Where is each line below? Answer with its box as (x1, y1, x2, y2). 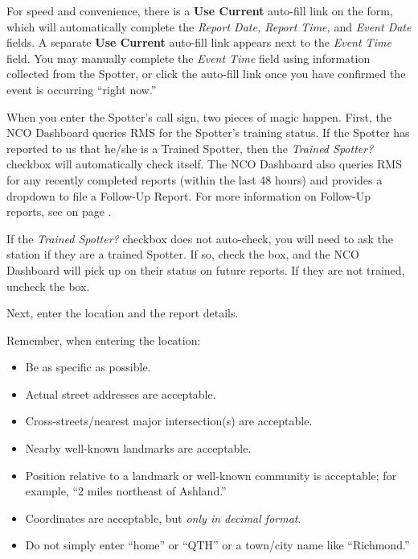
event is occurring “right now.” (6, 81, 157, 97)
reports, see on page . (6, 203, 112, 220)
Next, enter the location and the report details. (6, 304, 239, 321)
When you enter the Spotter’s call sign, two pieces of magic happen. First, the (6, 108, 391, 125)
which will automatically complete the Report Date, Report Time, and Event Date (6, 18, 412, 35)
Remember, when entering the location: (6, 331, 201, 348)
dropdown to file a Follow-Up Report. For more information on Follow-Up (6, 187, 371, 204)
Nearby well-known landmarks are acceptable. (25, 440, 252, 457)
